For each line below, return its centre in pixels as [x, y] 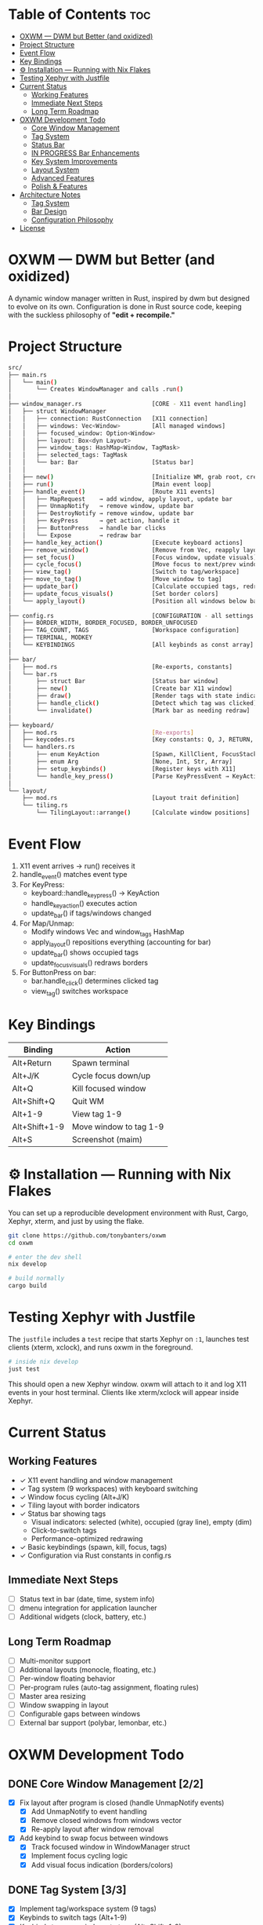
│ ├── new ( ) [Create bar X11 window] [121, 689]
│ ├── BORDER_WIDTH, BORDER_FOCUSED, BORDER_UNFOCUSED [103, 623]
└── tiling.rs [45, 805]
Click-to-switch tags [64, 1530]
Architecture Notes [50, 195]
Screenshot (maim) [107, 1139]
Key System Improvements [74, 161]
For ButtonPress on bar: [58, 973]
